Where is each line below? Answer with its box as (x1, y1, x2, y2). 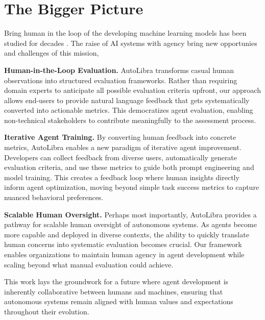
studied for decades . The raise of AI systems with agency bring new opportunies (4, 37, 257, 48)
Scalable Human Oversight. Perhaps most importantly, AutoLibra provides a (4, 209, 257, 219)
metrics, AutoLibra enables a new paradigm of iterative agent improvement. (4, 142, 242, 153)
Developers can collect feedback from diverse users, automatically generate (4, 152, 237, 162)
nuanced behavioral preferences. (4, 192, 104, 203)
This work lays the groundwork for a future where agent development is (4, 276, 229, 287)
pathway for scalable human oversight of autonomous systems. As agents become (4, 219, 257, 230)
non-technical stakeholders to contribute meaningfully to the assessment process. (4, 114, 256, 125)
